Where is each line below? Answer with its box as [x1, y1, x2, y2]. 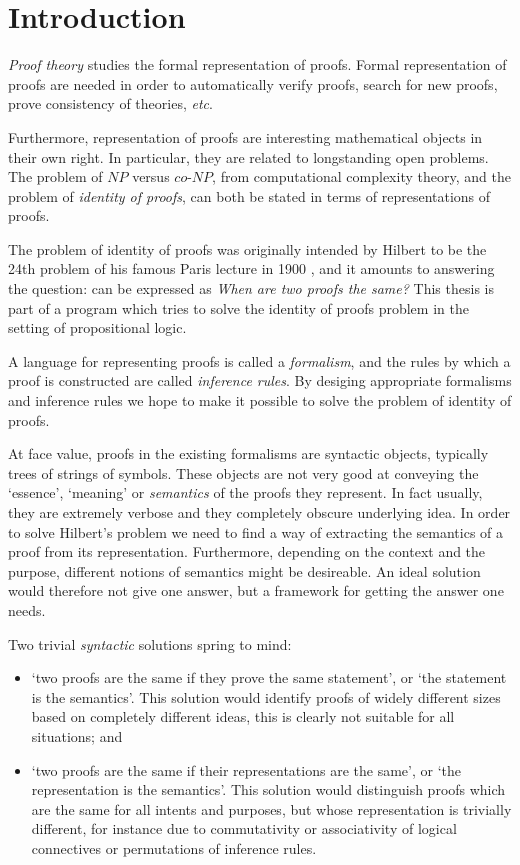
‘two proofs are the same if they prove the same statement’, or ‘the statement [31, 667, 507, 688]
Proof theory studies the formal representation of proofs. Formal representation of [8, 54, 507, 75]
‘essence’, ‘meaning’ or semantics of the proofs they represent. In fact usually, [8, 482, 483, 503]
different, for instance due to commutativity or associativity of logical [31, 818, 457, 839]
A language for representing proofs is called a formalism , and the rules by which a [8, 350, 511, 371]
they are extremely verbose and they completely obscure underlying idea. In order [8, 502, 511, 522]
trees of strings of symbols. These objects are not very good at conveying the [8, 462, 479, 483]
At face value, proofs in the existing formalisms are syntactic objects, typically [8, 443, 489, 464]
